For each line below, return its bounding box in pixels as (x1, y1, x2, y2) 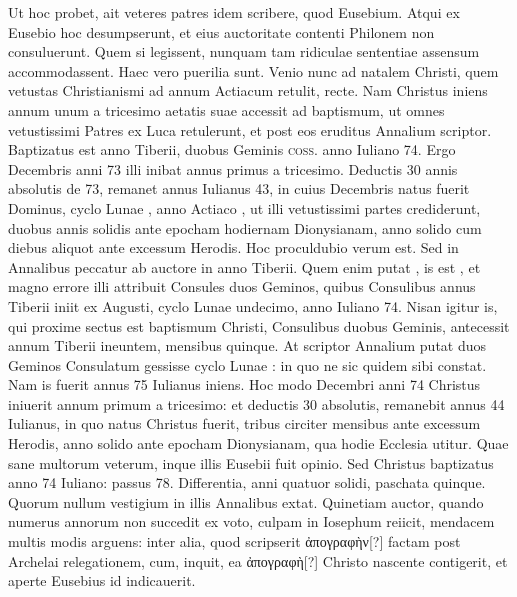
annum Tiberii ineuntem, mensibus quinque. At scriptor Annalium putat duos (8, 335, 487, 356)
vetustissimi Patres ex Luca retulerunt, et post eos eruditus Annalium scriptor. (8, 119, 492, 140)
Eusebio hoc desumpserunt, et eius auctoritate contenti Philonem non (8, 21, 435, 42)
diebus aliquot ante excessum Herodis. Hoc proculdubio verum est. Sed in (8, 237, 459, 258)
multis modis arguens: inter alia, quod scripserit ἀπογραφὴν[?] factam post (8, 531, 461, 552)
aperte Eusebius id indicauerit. (8, 570, 196, 591)
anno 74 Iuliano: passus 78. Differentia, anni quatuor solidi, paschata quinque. (8, 472, 486, 493)
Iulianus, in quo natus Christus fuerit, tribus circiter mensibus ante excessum (8, 413, 481, 434)
